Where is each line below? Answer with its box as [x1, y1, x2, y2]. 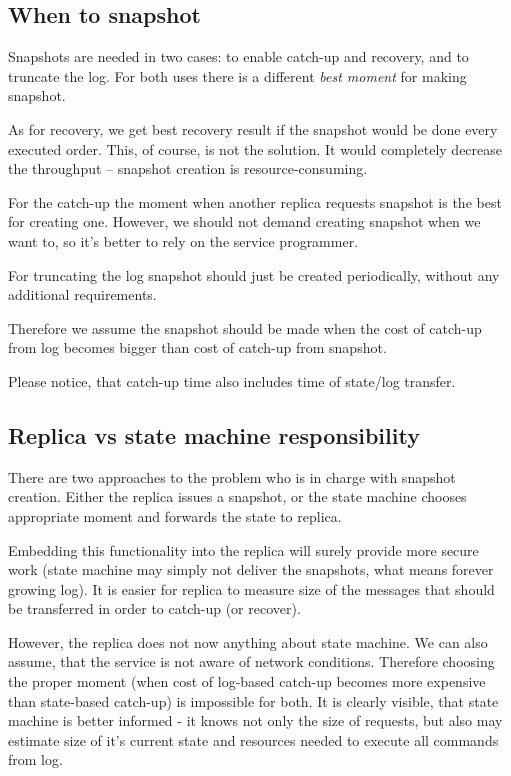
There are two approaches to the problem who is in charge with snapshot [8, 466, 456, 487]
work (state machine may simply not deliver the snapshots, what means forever [8, 559, 494, 580]
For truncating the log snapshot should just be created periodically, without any [8, 264, 500, 285]
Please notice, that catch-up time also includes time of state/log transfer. [8, 370, 456, 391]
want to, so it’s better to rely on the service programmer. [8, 230, 359, 251]
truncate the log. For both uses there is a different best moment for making [8, 65, 467, 86]
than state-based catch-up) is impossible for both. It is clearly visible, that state [8, 690, 499, 711]
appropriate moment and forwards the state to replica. [8, 505, 342, 526]
